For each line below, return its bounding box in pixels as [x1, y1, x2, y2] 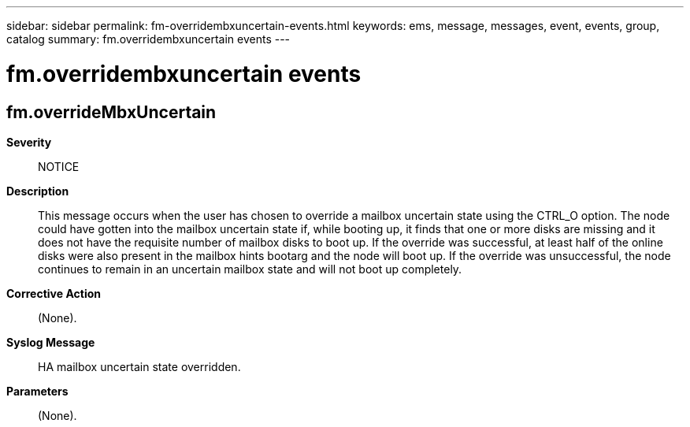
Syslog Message [6, 335, 95, 349]
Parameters [6, 384, 69, 398]
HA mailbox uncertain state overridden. [38, 359, 241, 373]
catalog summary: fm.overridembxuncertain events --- [6, 32, 291, 46]
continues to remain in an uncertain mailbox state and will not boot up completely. [38, 262, 462, 276]
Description [6, 184, 69, 198]
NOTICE [38, 159, 80, 173]
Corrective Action [6, 286, 101, 300]
